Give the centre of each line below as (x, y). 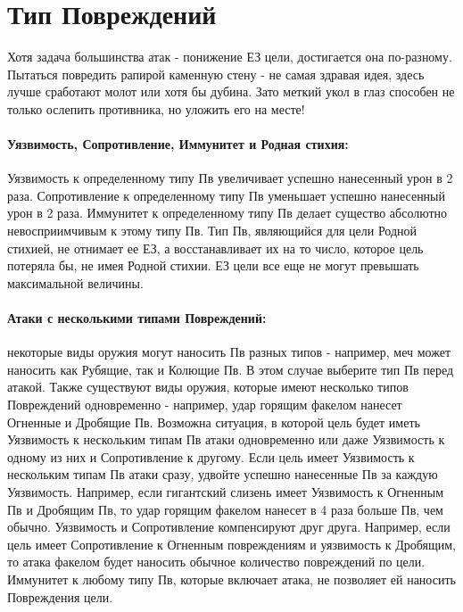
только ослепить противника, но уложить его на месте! (156, 108)
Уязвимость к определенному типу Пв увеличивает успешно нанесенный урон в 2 (230, 178)
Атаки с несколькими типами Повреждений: (137, 318)
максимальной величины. (75, 282)
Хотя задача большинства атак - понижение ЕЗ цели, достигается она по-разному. (230, 57)
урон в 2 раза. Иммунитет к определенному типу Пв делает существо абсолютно (227, 213)
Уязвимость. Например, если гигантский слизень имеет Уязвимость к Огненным (225, 492)
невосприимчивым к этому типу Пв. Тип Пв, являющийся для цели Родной (212, 231)
